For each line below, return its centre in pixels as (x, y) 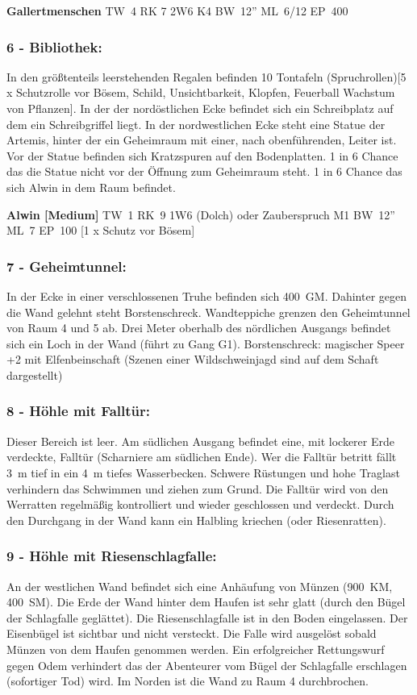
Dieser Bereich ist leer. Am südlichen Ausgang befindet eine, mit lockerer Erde (200, 441)
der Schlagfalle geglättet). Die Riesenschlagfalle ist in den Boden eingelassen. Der (207, 617)
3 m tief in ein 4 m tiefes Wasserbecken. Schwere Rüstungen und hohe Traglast (203, 472)
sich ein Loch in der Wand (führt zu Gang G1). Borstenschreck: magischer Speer (206, 343)
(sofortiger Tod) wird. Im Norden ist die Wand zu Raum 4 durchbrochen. (188, 681)
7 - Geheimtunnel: (67, 266)
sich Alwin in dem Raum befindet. (91, 187)
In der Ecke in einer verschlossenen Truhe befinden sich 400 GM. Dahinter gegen (207, 295)
